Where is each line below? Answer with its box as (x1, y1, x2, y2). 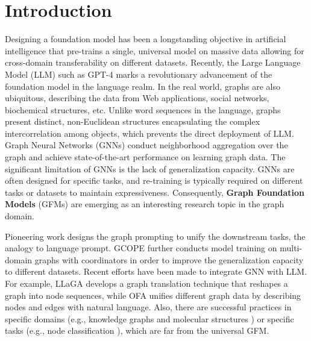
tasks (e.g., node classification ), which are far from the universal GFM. (5, 324, 269, 337)
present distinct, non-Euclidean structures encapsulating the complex (5, 115, 260, 128)
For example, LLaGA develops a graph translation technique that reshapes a (5, 277, 288, 289)
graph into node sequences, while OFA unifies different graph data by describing (5, 289, 301, 301)
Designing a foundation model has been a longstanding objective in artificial (5, 33, 286, 45)
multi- (280, 242, 303, 254)
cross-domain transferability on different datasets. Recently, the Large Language (5, 56, 301, 69)
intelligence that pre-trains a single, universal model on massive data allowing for (5, 44, 304, 57)
